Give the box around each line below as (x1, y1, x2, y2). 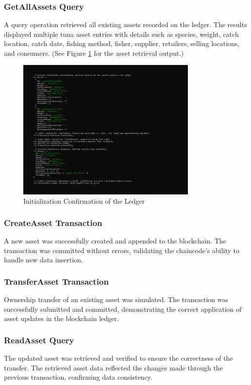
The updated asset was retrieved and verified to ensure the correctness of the (4, 353, 233, 363)
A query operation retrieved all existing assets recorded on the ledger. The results (4, 19, 247, 30)
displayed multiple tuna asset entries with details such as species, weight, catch (4, 29, 239, 39)
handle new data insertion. (4, 255, 83, 265)
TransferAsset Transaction (4, 275, 109, 287)
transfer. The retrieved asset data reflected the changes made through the (4, 362, 223, 372)
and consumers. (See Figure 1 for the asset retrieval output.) (4, 48, 184, 58)
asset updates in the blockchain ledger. (4, 313, 119, 323)
